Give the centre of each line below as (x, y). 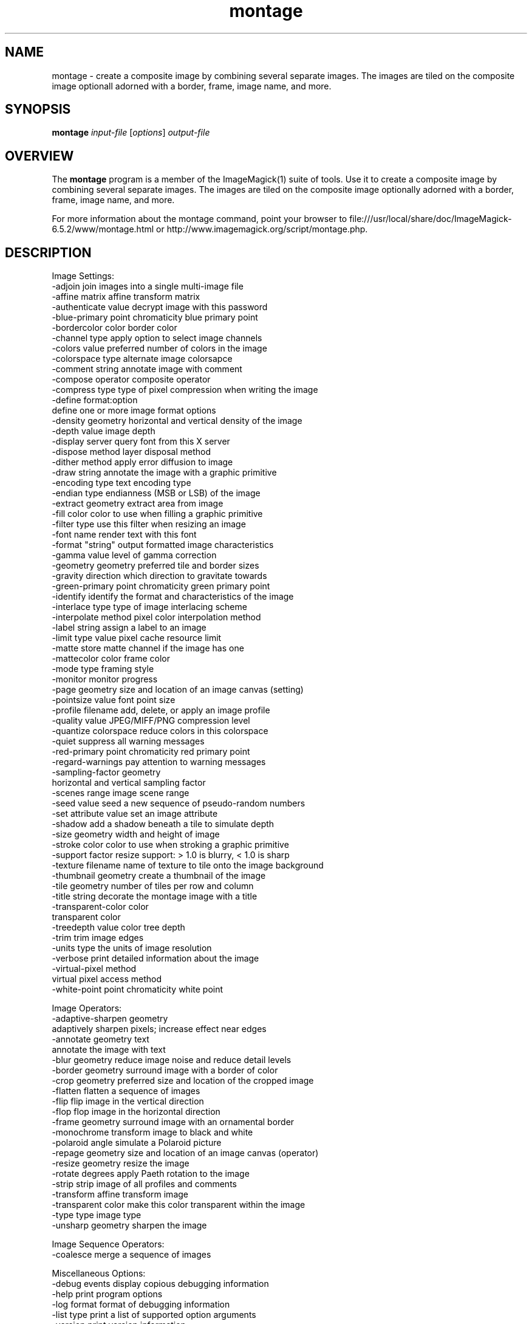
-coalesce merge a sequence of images (131, 1255)
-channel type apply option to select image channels (157, 338)
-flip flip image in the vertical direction (128, 1101)
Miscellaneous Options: (99, 1274)
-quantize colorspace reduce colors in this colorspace (160, 731)
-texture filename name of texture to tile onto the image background (188, 865)
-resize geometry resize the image (121, 1163)
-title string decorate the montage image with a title (155, 896)
